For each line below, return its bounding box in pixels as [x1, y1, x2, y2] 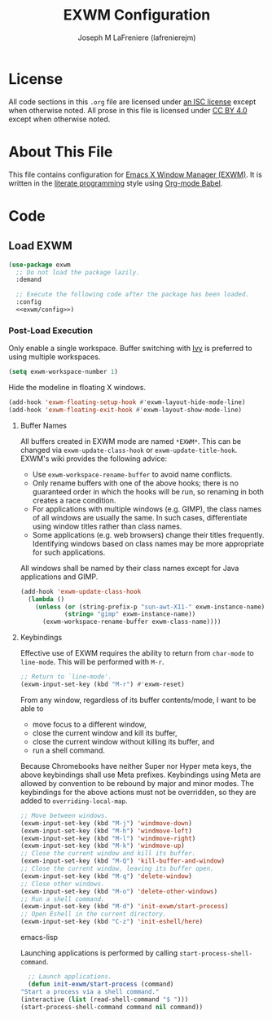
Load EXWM [8, 239, 72, 253]
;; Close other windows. [20, 880, 105, 888]
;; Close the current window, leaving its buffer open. [20, 865, 214, 873]
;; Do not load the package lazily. [15, 268, 140, 276]
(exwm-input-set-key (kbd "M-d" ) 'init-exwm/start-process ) [20, 903, 229, 911]
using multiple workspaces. [8, 352, 101, 362]
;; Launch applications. [28, 973, 112, 981]
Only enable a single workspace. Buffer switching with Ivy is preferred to [8, 344, 252, 354]
